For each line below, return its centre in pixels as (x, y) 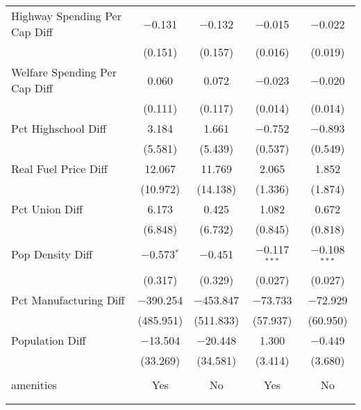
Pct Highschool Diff (59, 128)
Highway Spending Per (66, 16)
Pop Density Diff (52, 254)
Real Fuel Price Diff (59, 169)
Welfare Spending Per (64, 72)
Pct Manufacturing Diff (68, 300)
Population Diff (49, 340)
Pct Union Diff (47, 209)
